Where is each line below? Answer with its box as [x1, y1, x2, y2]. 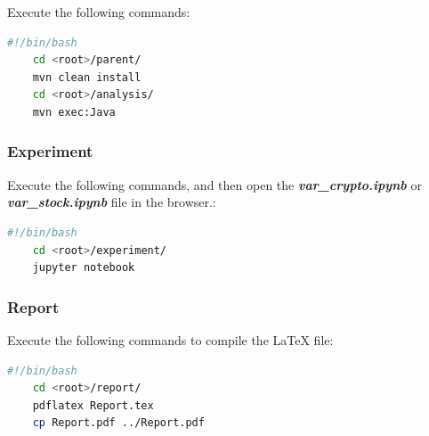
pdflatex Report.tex [32, 399, 154, 412]
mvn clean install [32, 70, 142, 84]
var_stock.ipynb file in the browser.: [7, 193, 216, 211]
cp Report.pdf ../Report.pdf [32, 416, 205, 430]
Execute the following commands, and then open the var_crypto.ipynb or [7, 175, 422, 193]
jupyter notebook [32, 261, 135, 275]
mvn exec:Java [32, 105, 116, 119]
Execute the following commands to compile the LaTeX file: [7, 330, 334, 349]
